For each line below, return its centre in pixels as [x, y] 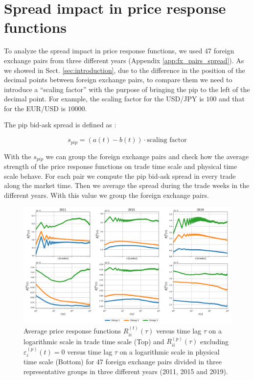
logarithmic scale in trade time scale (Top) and [94, 341]
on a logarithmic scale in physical [170, 351]
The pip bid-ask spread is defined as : [60, 125]
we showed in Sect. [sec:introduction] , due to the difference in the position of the [125, 70]
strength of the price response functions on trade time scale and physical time [121, 166]
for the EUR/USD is [35, 108]
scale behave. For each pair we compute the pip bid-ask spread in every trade [120, 176]
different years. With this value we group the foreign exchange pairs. [106, 195]
